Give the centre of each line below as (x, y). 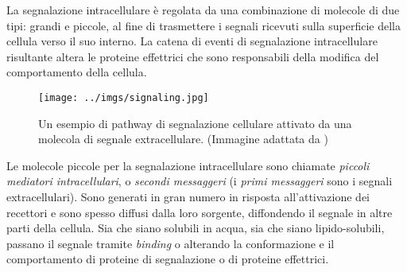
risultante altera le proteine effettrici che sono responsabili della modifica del (193, 56)
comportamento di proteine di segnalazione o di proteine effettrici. (168, 259)
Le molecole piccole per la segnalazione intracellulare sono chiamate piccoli (188, 165)
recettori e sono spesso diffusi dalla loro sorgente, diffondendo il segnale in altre (200, 212)
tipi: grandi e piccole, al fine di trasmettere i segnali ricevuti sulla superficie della (203, 25)
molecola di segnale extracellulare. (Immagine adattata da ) (183, 139)
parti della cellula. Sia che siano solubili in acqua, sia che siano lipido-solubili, (196, 228)
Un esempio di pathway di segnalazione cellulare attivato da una (195, 123)
